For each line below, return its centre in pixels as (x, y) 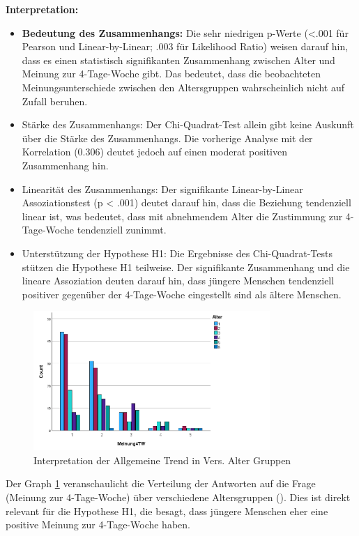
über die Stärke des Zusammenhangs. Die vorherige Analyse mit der (167, 138)
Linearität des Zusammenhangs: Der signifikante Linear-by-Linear (162, 189)
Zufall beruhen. (55, 101)
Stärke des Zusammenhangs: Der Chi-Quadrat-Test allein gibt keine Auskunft (188, 124)
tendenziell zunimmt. (122, 230)
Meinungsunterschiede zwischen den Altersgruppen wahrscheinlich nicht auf (183, 87)
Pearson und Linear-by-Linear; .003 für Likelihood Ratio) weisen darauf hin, (185, 46)
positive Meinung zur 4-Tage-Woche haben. (98, 524)
